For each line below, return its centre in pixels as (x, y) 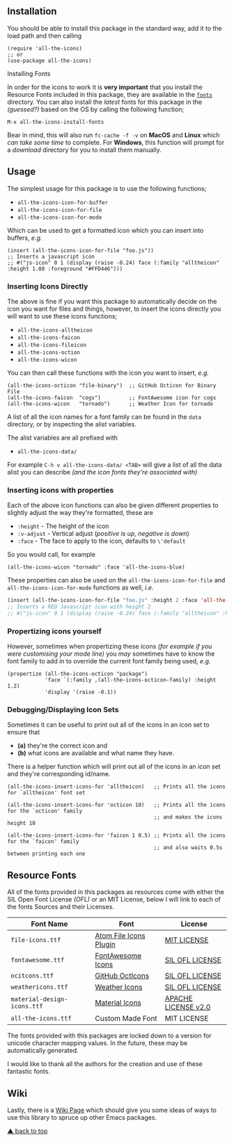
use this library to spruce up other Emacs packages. (82, 1118)
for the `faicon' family (43, 842)
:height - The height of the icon (63, 526)
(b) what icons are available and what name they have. (96, 753)
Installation (32, 11)
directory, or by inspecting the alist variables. (72, 424)
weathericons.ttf (39, 987)
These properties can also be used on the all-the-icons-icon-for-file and (116, 580)
